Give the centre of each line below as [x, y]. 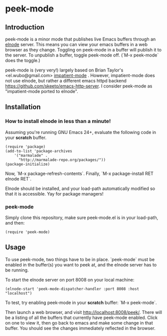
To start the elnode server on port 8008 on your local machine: [70, 279]
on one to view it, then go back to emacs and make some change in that [79, 322]
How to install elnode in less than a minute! [58, 121]
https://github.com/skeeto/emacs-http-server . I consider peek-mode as [79, 86]
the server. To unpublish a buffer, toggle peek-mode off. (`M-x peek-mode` [82, 55]
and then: [15, 222]
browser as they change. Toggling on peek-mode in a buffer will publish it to [83, 50]
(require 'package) [25, 146]
